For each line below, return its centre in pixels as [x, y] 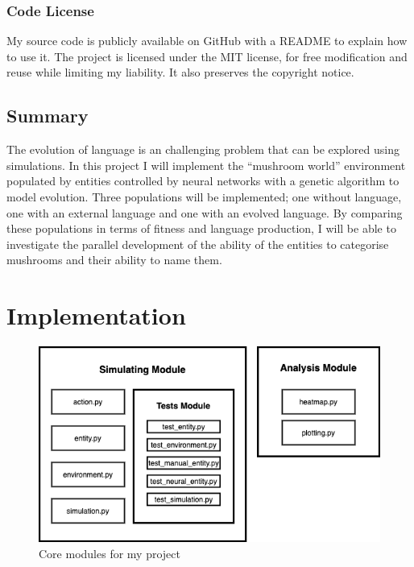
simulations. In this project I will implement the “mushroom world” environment [206, 165]
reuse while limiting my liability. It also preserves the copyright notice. [180, 72]
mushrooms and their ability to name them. [114, 260]
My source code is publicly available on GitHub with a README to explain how [207, 41]
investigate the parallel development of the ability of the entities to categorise [198, 244]
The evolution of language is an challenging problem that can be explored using [203, 149]
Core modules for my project [110, 553]
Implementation [96, 315]
